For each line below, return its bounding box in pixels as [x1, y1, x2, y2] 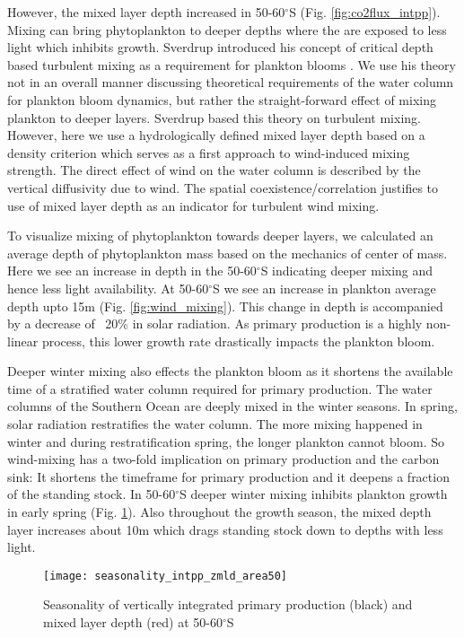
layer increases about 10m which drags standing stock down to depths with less [7, 520, 443, 538]
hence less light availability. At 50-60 [7, 278, 209, 297]
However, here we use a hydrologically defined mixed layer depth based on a [7, 126, 425, 144]
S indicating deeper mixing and [260, 261, 433, 280]
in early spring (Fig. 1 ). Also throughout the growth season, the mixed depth [7, 503, 432, 521]
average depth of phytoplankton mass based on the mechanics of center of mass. [7, 243, 448, 262]
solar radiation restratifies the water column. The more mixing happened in [7, 415, 423, 433]
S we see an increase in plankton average [212, 278, 436, 297]
